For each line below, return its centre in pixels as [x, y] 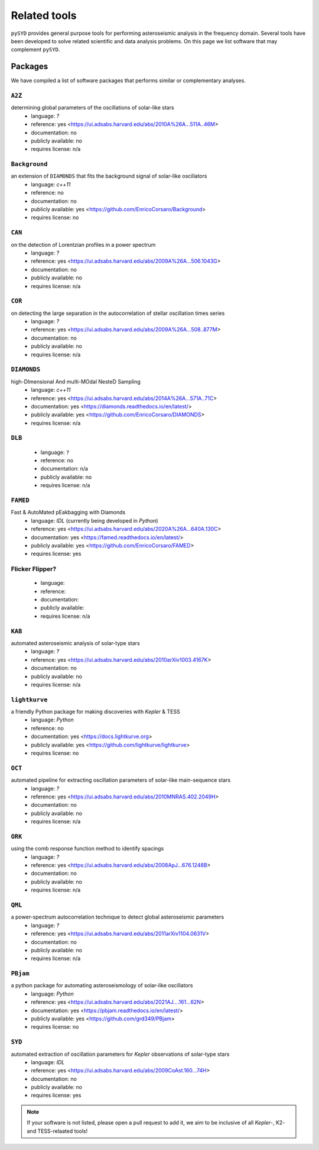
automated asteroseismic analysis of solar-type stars [75, 643]
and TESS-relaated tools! [57, 1131]
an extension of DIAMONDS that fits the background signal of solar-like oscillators [109, 176]
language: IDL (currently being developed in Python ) [95, 520]
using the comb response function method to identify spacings [87, 849]
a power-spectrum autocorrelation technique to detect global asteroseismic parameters [118, 917]
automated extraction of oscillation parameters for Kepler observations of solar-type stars [120, 1054]
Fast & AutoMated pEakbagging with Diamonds [68, 513]
